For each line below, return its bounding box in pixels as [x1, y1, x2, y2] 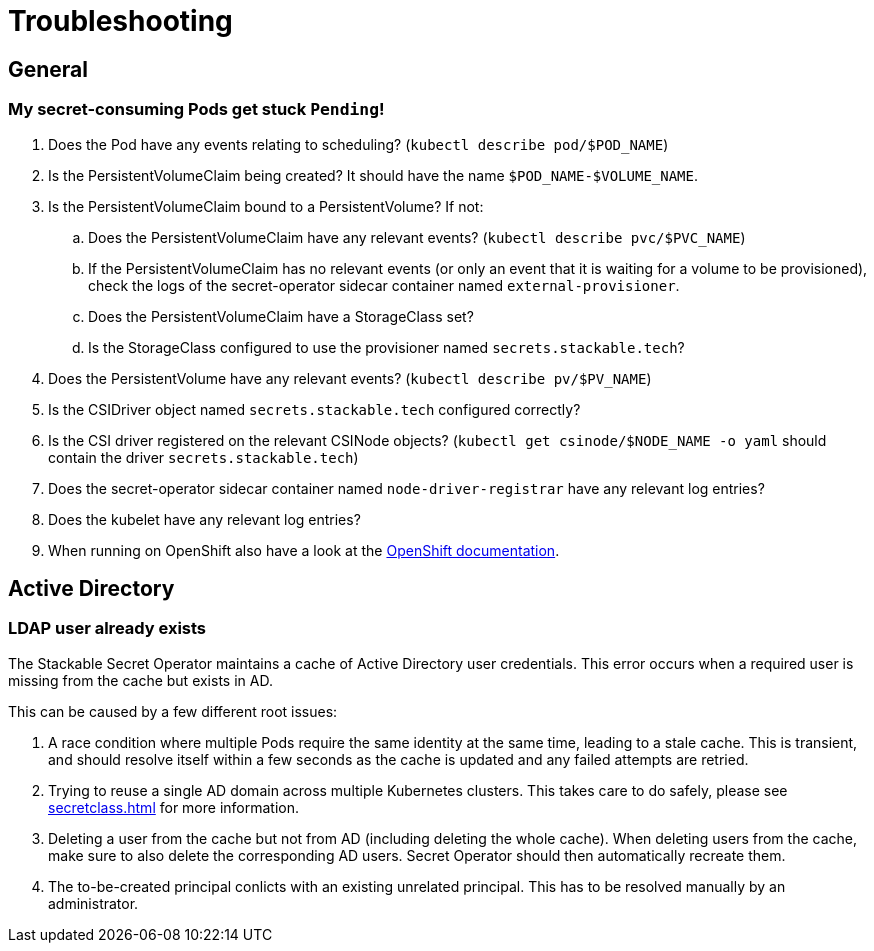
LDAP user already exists [8, 618, 207, 639]
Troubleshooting [8, 4, 233, 38]
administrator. [48, 894, 139, 912]
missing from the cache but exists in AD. [8, 671, 273, 689]
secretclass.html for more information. [48, 798, 300, 816]
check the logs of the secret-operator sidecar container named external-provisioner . [88, 276, 680, 294]
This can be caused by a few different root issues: [8, 702, 338, 720]
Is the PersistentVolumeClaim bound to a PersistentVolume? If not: [48, 197, 484, 215]
